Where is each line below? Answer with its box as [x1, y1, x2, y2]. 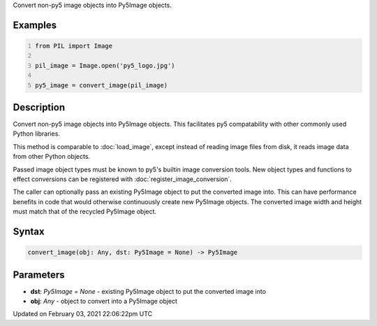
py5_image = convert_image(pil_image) [35, 81, 168, 89]
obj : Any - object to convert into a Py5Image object [30, 297, 178, 306]
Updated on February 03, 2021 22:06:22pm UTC [13, 310, 153, 318]
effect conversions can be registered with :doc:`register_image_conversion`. [13, 175, 232, 183]
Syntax [13, 226, 45, 237]
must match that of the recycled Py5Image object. [13, 207, 157, 216]
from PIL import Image [35, 42, 113, 50]
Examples [13, 19, 57, 31]
